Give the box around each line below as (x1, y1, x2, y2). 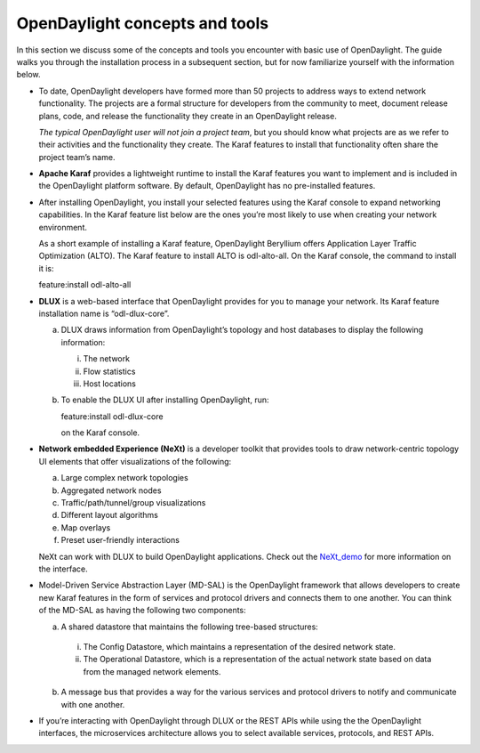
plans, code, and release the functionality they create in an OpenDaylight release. (38, 110, 337, 121)
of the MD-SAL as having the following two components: (38, 605, 246, 616)
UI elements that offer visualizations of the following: (38, 456, 232, 466)
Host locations (83, 378, 137, 389)
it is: (38, 263, 54, 273)
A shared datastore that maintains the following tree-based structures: (60, 621, 319, 632)
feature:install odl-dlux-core (60, 410, 164, 422)
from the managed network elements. (83, 666, 221, 676)
